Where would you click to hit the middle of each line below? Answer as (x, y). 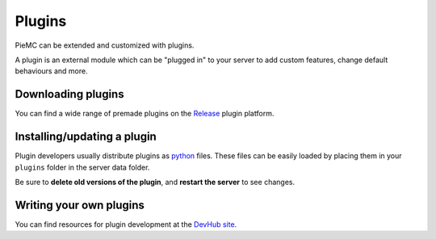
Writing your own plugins (80, 205)
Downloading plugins (69, 94)
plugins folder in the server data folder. (82, 167)
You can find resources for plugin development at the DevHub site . (126, 224)
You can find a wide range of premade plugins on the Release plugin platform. (145, 114)
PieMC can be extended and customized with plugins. (105, 45)
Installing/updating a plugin (86, 137)
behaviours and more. (51, 71)
